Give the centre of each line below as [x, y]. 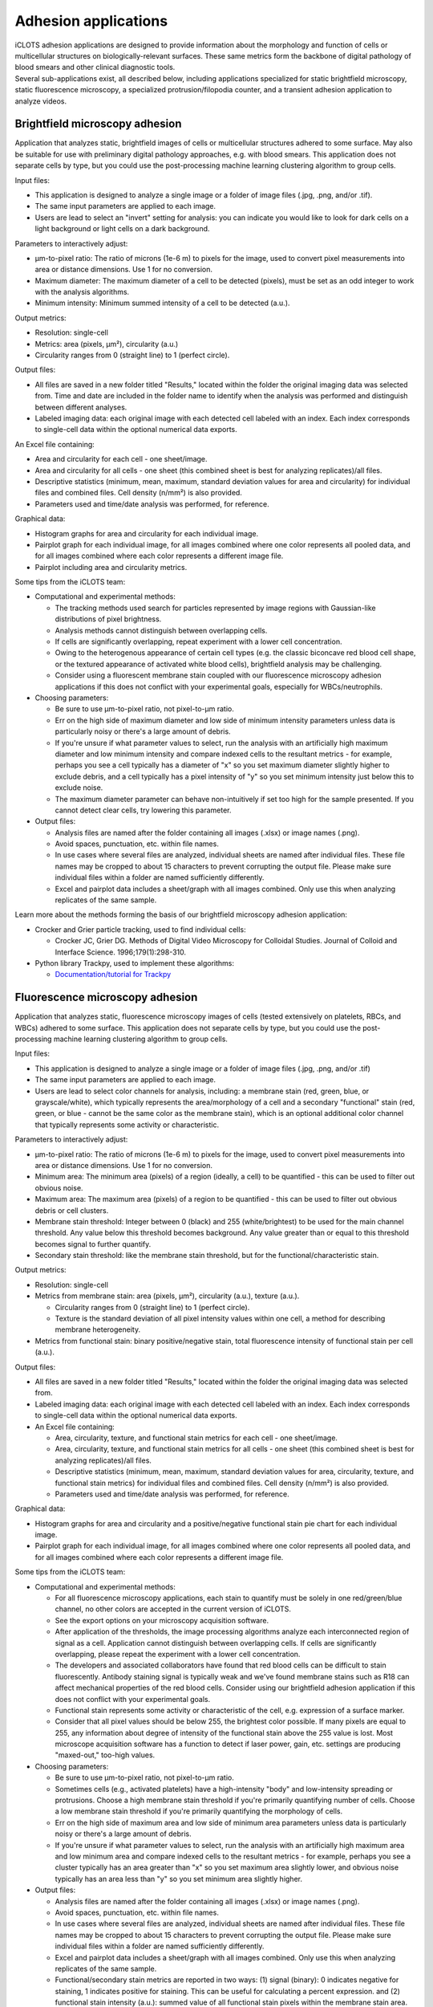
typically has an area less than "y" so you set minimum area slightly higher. [178, 1879]
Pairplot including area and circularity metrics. [111, 567]
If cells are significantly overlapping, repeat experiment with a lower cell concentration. [198, 641]
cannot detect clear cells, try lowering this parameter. [143, 810]
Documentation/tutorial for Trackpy [113, 975]
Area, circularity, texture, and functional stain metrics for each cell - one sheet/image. [196, 1438]
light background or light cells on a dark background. [122, 229]
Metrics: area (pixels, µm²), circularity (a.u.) [107, 344]
